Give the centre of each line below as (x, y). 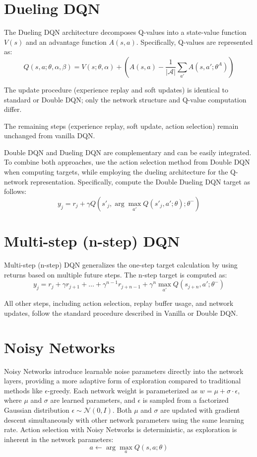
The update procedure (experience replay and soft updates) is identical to (116, 89)
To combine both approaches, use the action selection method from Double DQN (127, 162)
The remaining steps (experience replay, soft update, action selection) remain (121, 126)
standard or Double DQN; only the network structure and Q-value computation (125, 99)
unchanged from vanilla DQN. (50, 136)
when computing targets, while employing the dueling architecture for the (116, 172)
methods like (23, 390)
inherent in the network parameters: (59, 439)
